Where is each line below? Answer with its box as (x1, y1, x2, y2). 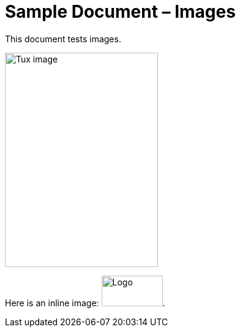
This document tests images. (5, 33, 121, 44)
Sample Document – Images (5, 1, 236, 22)
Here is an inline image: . (5, 297, 165, 308)
